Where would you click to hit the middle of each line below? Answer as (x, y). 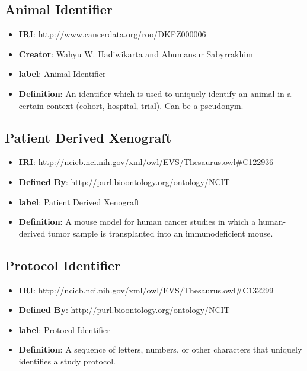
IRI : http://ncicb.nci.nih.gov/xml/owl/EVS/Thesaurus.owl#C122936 (146, 162)
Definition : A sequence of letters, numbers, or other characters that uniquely (160, 349)
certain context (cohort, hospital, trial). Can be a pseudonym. (131, 105)
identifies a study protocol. (67, 361)
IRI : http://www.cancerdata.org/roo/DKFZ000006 (112, 34)
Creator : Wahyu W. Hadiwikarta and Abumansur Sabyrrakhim (136, 54)
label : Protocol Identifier (64, 329)
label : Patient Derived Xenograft (79, 201)
